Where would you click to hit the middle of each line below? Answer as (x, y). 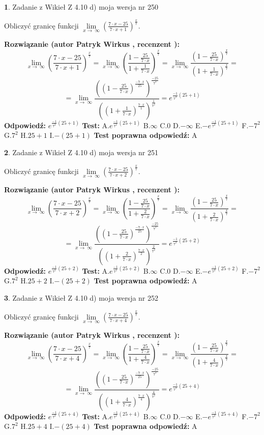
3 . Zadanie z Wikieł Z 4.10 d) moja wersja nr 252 (81, 297)
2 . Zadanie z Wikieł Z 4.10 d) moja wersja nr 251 (81, 152)
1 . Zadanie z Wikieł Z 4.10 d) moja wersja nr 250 (81, 7)
